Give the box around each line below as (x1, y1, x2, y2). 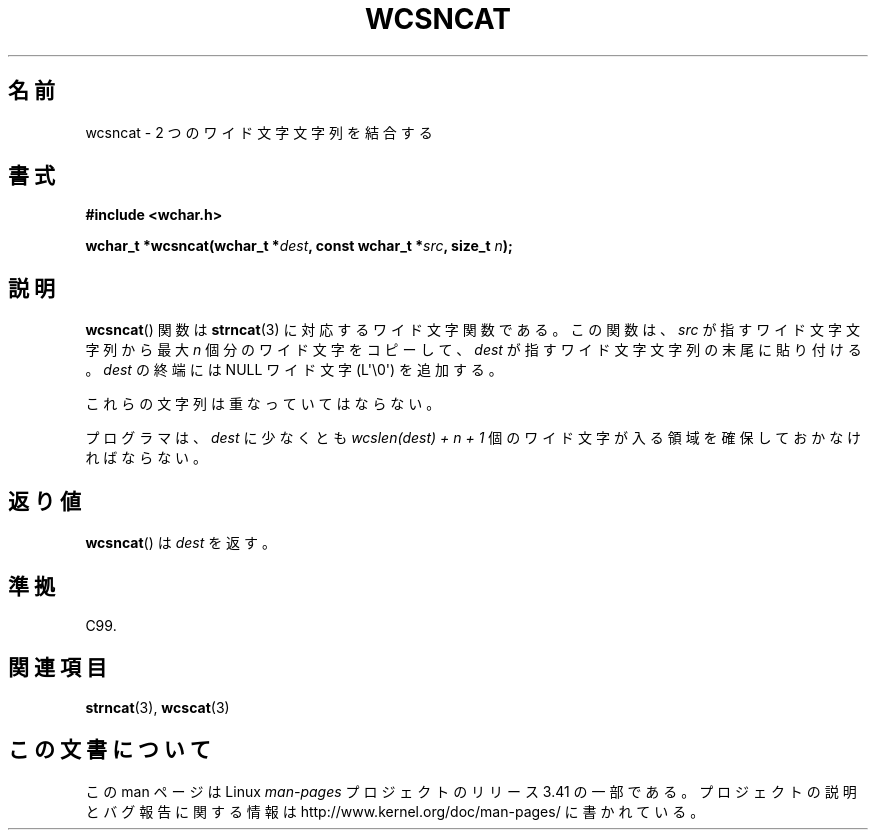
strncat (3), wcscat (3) (85, 698, 230, 716)
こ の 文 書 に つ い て (8, 737, 211, 763)
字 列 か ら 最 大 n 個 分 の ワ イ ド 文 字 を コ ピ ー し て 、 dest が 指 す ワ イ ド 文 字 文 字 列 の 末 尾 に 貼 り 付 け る (85, 341, 862, 359)
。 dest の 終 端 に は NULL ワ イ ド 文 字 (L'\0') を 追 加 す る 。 (85, 361, 503, 379)
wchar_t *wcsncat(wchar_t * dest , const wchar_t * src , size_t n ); (85, 237, 513, 255)
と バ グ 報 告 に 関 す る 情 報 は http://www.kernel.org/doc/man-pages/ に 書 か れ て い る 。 (85, 802, 705, 820)
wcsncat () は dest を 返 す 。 (85, 534, 276, 552)
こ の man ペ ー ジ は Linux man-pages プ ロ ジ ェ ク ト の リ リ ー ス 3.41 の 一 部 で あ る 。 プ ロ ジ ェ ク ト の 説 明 (85, 782, 857, 800)
